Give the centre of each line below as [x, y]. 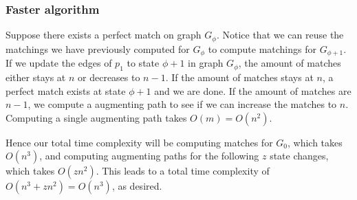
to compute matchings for [262, 48]
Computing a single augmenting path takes [96, 117]
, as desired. [137, 186]
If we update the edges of [59, 63]
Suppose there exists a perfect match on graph [104, 35]
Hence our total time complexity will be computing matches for [139, 142]
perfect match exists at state [66, 90]
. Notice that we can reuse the [280, 35]
